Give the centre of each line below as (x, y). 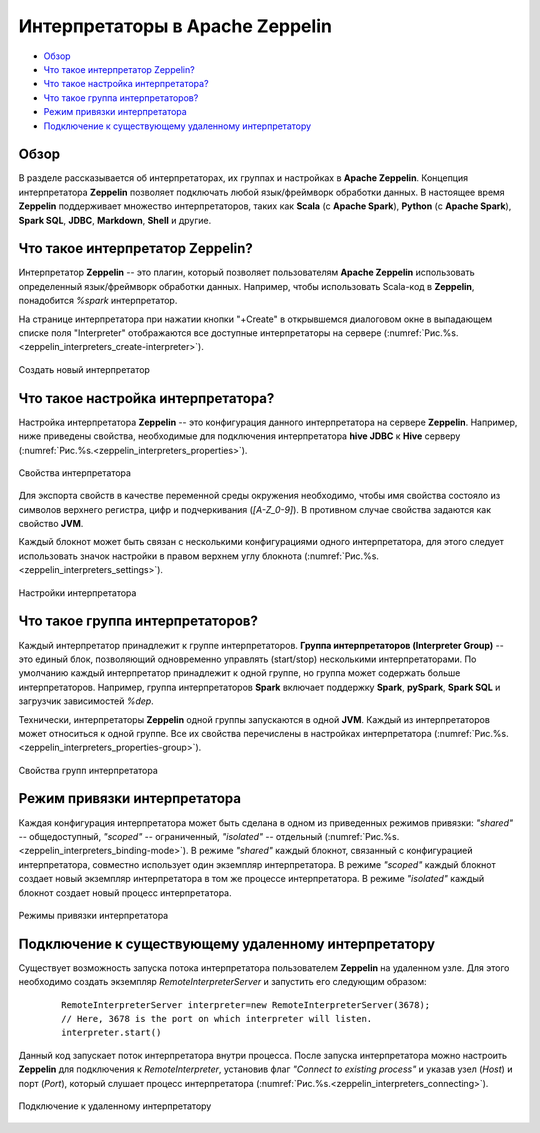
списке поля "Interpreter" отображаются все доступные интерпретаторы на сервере (200, 333)
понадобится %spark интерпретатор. (98, 301)
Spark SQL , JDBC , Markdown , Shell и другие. (115, 220)
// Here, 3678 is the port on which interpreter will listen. (217, 1018)
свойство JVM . (51, 524)
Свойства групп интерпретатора (88, 770)
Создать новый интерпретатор (84, 369)
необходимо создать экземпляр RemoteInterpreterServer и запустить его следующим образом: (222, 982)
